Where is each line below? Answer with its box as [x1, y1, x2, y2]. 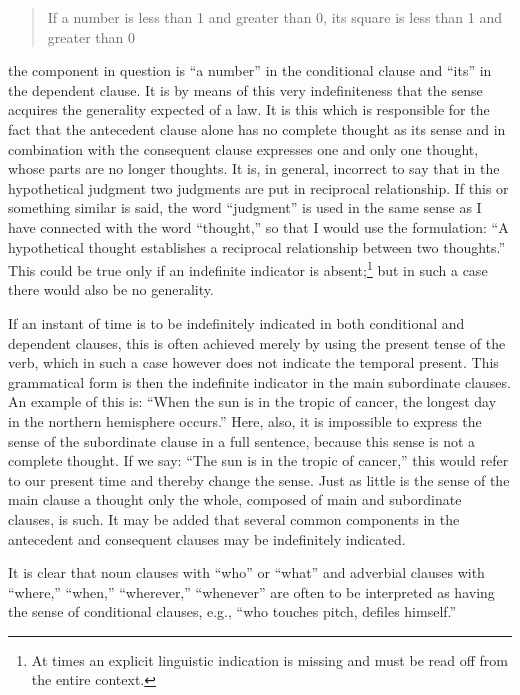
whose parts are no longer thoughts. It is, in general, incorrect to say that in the [8, 158, 500, 179]
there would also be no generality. [8, 279, 214, 300]
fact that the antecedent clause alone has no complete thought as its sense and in [8, 118, 506, 139]
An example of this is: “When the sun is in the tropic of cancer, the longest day [8, 391, 497, 412]
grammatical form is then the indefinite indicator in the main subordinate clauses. [8, 371, 511, 392]
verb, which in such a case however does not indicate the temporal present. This [8, 352, 499, 373]
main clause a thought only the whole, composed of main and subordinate [8, 489, 462, 510]
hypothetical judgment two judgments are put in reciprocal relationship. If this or [8, 177, 509, 198]
